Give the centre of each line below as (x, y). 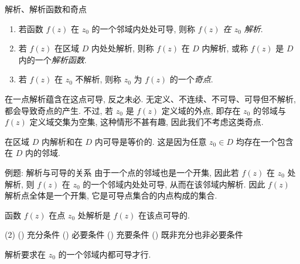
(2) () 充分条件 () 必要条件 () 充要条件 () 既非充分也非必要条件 (124, 235)
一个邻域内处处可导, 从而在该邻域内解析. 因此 (178, 184)
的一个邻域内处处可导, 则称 (144, 28)
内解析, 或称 (225, 48)
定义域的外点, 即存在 (201, 110)
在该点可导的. (164, 215)
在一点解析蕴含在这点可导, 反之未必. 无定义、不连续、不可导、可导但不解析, (151, 98)
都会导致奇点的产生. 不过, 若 (59, 110)
